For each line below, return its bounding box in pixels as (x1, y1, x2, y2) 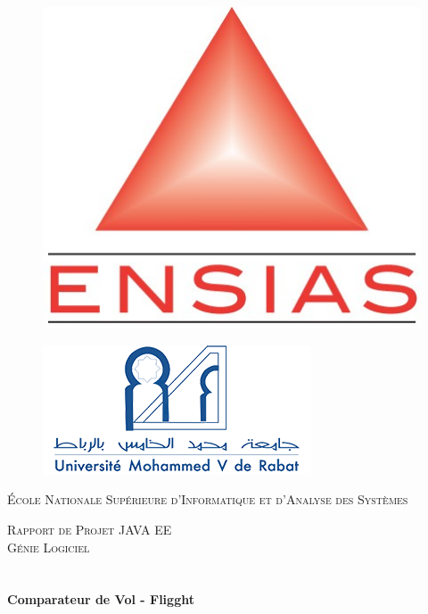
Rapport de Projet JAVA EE (7, 520, 172, 539)
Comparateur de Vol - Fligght (7, 590, 194, 609)
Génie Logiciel (7, 537, 90, 556)
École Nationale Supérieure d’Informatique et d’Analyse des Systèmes (7, 490, 408, 509)
